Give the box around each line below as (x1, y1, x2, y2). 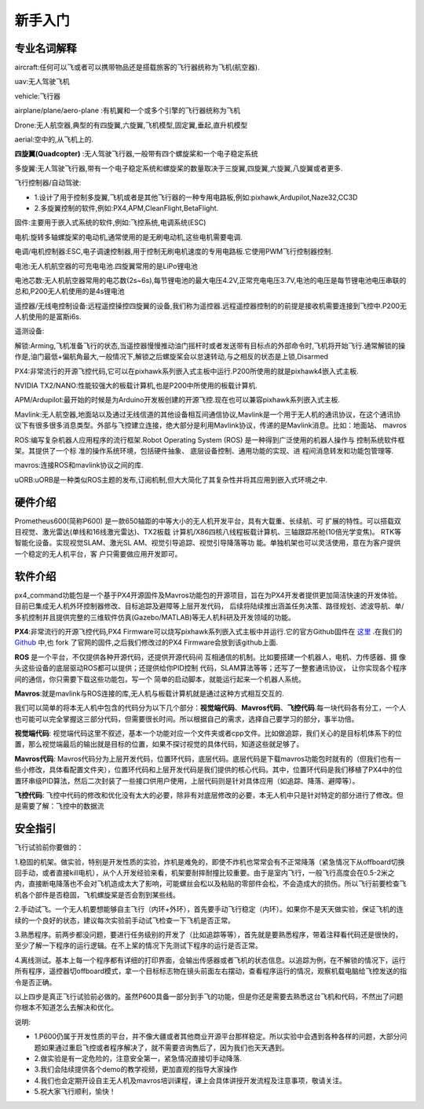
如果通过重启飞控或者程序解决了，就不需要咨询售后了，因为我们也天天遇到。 (40, 1042, 289, 1052)
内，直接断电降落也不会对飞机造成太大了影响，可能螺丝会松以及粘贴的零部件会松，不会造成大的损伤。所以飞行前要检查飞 (14, 879, 407, 888)
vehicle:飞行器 (14, 91, 61, 101)
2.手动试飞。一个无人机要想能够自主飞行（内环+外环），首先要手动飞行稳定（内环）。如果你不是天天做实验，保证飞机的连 (14, 905, 404, 914)
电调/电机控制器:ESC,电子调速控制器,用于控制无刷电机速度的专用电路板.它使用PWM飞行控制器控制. (14, 247, 334, 256)
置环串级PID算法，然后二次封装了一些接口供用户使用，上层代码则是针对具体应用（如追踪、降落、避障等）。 (14, 776, 360, 785)
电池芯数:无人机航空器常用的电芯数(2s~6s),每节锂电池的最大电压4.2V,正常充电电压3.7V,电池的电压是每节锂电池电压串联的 (14, 275, 407, 285)
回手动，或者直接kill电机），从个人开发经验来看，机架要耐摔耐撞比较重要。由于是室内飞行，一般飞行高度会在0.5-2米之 (14, 868, 395, 878)
